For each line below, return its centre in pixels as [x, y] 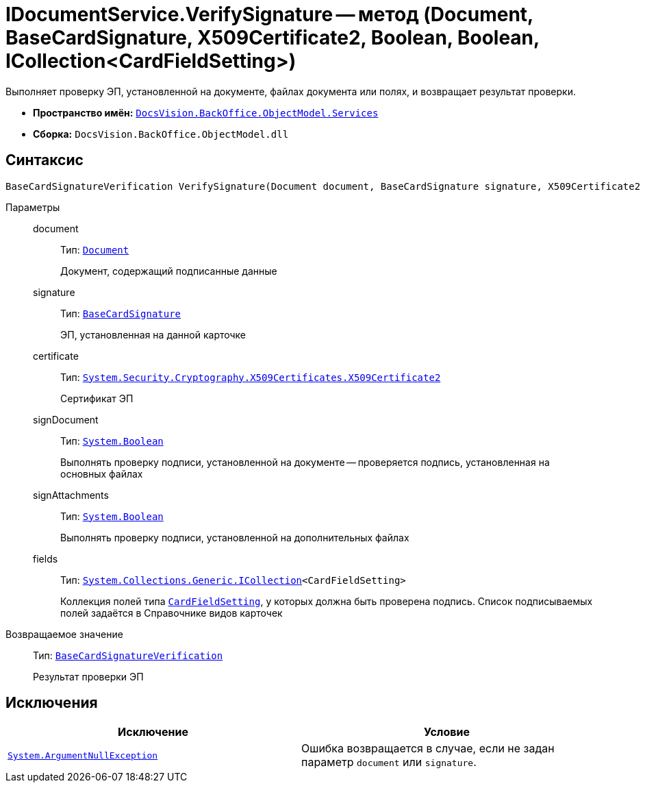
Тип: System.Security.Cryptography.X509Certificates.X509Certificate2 [251, 377]
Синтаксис [45, 160]
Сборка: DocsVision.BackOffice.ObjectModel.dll [161, 134]
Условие [447, 732]
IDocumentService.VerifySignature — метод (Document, [269, 14]
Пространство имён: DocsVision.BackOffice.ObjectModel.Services [206, 112]
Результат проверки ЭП [88, 676]
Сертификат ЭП [97, 398]
